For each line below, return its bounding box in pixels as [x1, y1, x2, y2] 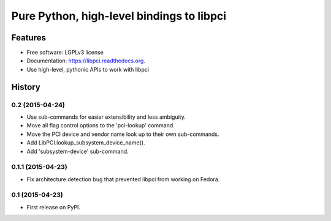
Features [11, 32, 46, 43]
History [11, 81, 41, 92]
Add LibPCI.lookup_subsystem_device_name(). [26, 139, 145, 146]
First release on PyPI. [26, 203, 81, 211]
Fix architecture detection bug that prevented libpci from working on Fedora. [26, 175, 220, 183]
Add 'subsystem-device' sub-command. [26, 148, 129, 155]
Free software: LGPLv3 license [26, 49, 104, 56]
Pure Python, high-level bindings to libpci [11, 9, 227, 23]
